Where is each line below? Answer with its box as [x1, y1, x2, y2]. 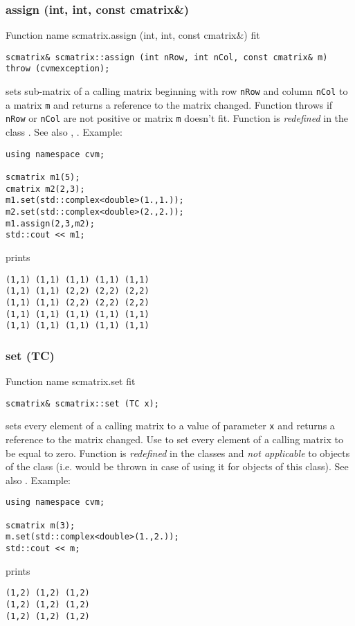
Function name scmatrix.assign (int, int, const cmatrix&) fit [6, 28, 260, 42]
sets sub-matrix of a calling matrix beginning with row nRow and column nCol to [6, 84, 348, 98]
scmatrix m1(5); [6, 172, 80, 182]
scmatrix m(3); [6, 520, 75, 530]
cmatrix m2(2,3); [6, 184, 85, 194]
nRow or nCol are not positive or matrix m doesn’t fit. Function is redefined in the [6, 111, 349, 125]
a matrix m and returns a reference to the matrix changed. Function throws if [6, 97, 333, 111]
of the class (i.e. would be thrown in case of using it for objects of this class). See [6, 459, 349, 474]
